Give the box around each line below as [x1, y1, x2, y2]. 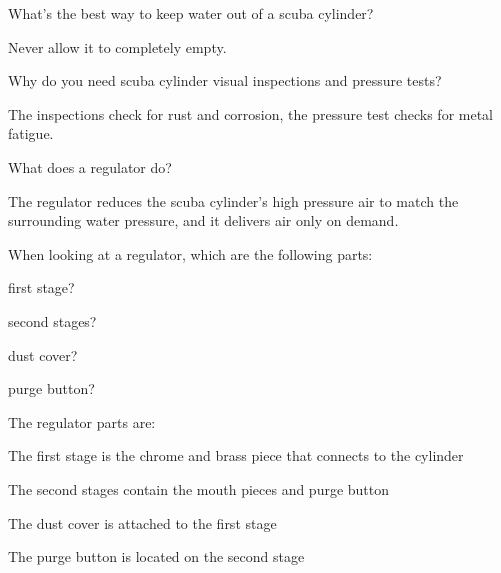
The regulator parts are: [8, 411, 156, 432]
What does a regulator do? [8, 156, 172, 177]
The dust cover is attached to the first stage [8, 512, 277, 533]
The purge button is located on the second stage [8, 546, 305, 567]
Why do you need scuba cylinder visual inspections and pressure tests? [8, 70, 442, 91]
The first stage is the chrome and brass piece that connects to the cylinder [8, 445, 464, 466]
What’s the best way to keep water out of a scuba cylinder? [8, 3, 374, 23]
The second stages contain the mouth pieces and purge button [8, 478, 390, 499]
